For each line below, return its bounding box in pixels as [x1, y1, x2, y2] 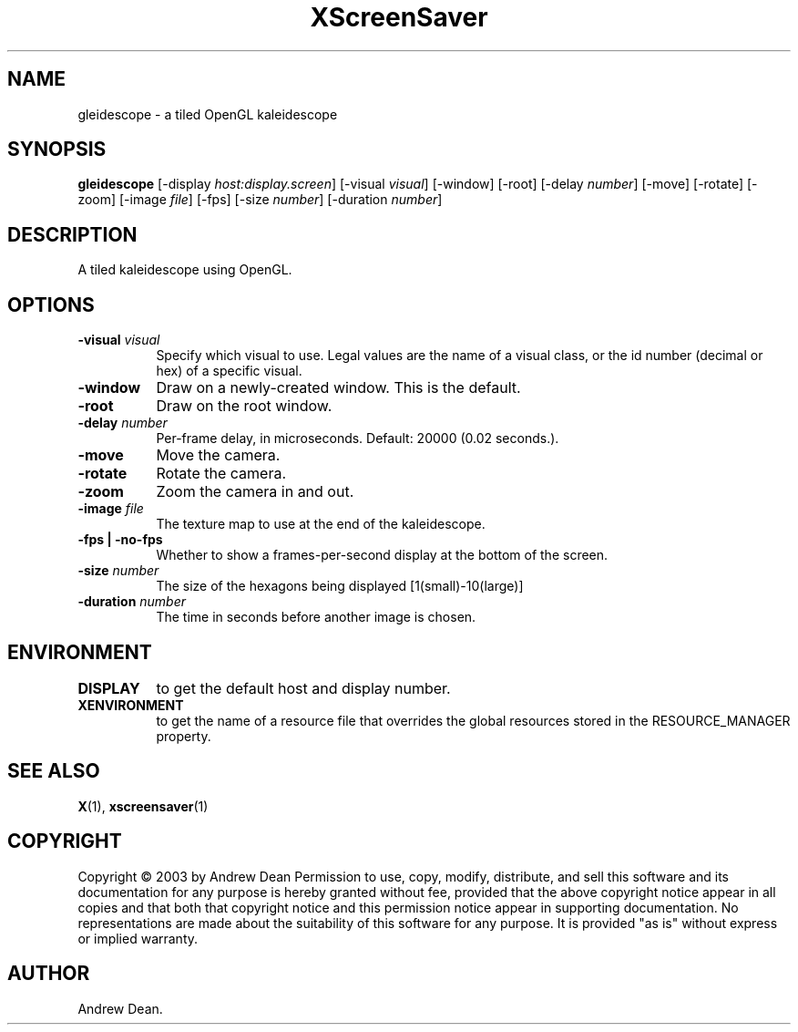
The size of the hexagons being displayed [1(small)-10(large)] [156, 578, 524, 594]
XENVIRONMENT [77, 697, 184, 713]
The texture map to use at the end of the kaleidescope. [156, 516, 486, 532]
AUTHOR [7, 962, 90, 986]
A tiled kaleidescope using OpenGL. [77, 262, 292, 278]
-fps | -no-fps [77, 531, 163, 548]
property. [156, 728, 211, 744]
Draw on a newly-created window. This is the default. [156, 378, 521, 397]
